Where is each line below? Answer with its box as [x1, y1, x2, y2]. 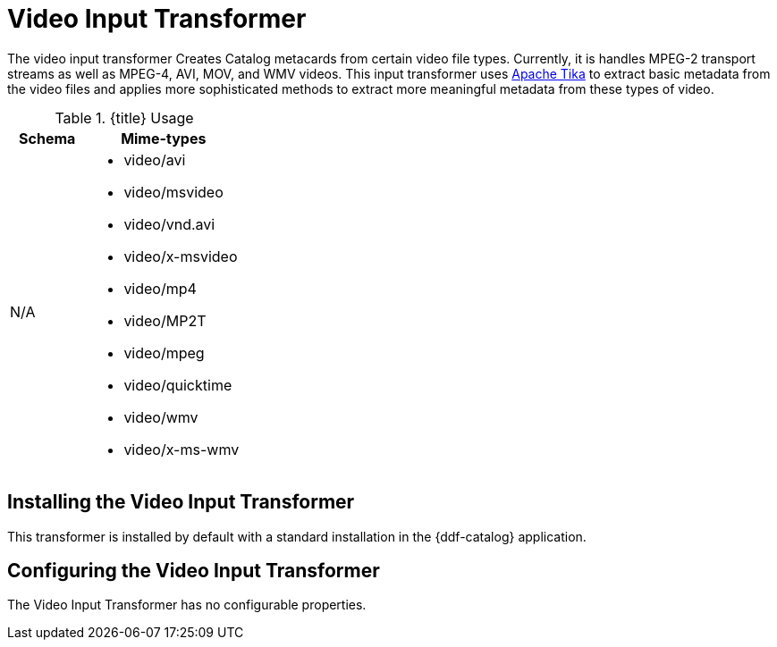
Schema [19, 129, 76, 147]
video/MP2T [123, 311, 207, 330]
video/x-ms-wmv [123, 440, 240, 458]
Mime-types [121, 129, 207, 147]
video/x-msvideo [123, 247, 238, 265]
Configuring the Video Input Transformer [7, 559, 380, 583]
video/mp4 [123, 279, 197, 298]
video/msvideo [123, 182, 224, 201]
